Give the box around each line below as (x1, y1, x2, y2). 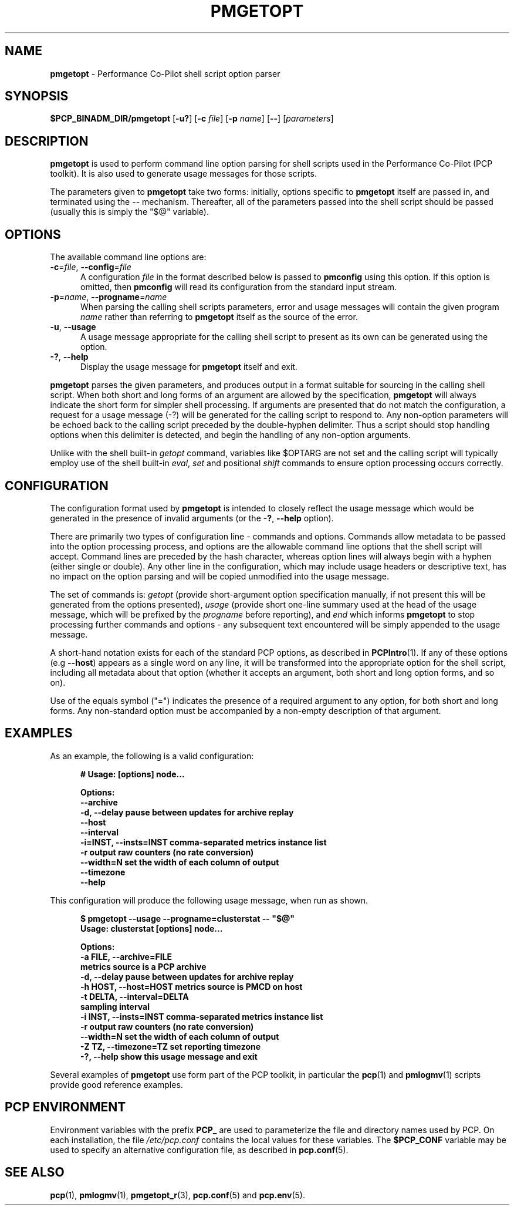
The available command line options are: (50, 252, 207, 262)
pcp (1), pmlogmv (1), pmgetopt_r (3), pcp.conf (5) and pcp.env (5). (50, 1189, 305, 1200)
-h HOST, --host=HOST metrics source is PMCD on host (80, 981, 303, 992)
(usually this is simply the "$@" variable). (50, 207, 209, 217)
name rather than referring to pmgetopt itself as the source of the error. (80, 312, 358, 322)
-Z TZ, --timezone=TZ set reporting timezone (80, 1041, 261, 1051)
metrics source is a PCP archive (80, 961, 207, 972)
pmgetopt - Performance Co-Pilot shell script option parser (50, 68, 280, 79)
